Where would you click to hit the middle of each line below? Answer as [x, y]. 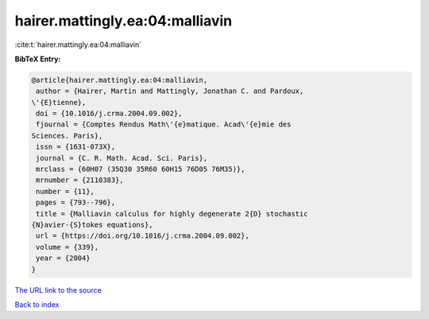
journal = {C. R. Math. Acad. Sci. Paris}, [122, 158]
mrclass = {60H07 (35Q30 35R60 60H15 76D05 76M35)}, [141, 169]
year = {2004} [63, 258]
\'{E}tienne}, [59, 102]
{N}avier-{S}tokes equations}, [93, 225]
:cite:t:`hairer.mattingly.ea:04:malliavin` [78, 45]
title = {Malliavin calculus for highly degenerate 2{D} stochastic [172, 214]
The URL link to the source [58, 290]
